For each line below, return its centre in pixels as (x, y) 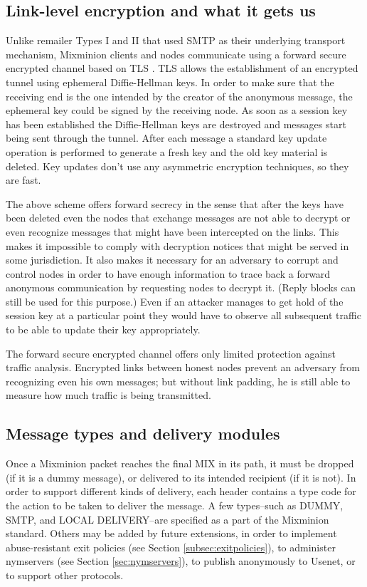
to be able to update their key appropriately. (103, 329)
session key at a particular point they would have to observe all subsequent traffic (183, 315)
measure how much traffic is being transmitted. (108, 395)
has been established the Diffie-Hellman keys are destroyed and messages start (176, 124)
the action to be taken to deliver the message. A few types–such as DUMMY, (175, 505)
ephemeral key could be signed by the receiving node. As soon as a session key (177, 110)
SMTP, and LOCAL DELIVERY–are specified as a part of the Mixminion (167, 519)
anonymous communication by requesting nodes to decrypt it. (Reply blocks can (181, 287)
